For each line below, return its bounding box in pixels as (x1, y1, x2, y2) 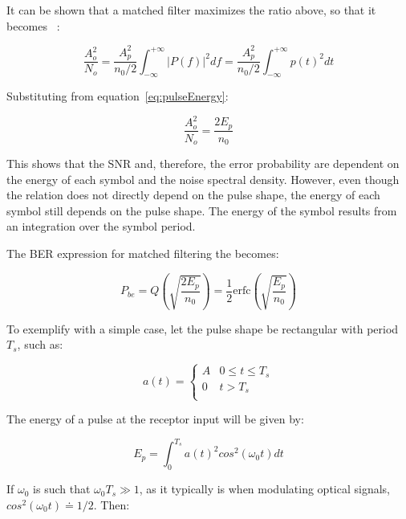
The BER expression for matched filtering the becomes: (6, 244, 279, 261)
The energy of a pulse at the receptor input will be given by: (6, 411, 304, 427)
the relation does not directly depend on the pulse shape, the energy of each (6, 186, 380, 203)
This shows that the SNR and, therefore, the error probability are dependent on (6, 154, 400, 171)
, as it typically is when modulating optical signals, (139, 480, 390, 497)
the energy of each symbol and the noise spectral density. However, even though (6, 170, 400, 187)
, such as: (17, 336, 63, 353)
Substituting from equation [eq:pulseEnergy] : (6, 88, 229, 104)
